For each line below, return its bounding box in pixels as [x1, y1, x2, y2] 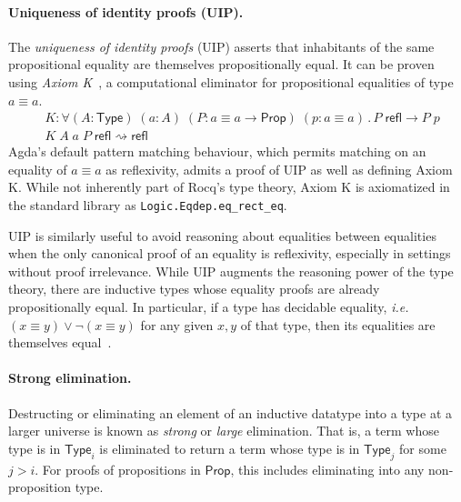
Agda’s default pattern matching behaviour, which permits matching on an [8, 142, 426, 161]
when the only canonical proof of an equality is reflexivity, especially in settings [8, 244, 451, 263]
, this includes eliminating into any [230, 459, 425, 478]
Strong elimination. [8, 368, 132, 387]
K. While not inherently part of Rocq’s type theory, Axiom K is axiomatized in [8, 177, 450, 196]
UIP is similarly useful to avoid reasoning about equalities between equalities [8, 226, 436, 245]
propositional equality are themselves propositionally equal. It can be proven [8, 55, 435, 74]
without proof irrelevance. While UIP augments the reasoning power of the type [8, 261, 454, 280]
